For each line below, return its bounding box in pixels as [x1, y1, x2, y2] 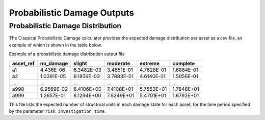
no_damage [40, 60, 68, 67]
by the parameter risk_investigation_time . [9, 108, 106, 114]
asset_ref [12, 60, 35, 67]
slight [73, 60, 87, 67]
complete [172, 60, 195, 67]
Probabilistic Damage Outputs [9, 7, 134, 18]
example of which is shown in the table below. [9, 42, 103, 48]
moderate [107, 60, 131, 67]
